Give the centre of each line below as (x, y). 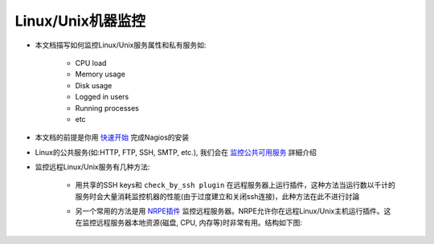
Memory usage (100, 74)
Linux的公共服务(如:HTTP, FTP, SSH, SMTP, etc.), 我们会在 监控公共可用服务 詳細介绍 (176, 152)
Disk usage (94, 85)
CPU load (91, 63)
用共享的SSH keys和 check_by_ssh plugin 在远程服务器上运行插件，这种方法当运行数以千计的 (235, 185)
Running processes (107, 108)
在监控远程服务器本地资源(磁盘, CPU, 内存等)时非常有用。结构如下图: (189, 222)
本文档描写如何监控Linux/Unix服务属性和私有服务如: (121, 45)
